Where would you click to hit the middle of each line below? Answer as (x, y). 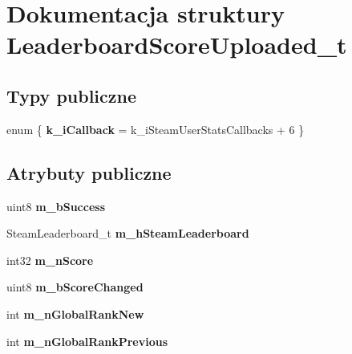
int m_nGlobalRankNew (75, 313)
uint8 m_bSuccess (56, 206)
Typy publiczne (72, 95)
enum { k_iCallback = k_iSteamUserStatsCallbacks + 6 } (156, 129)
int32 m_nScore (50, 260)
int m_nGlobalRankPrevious (87, 341)
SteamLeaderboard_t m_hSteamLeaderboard (128, 233)
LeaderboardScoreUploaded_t (177, 45)
